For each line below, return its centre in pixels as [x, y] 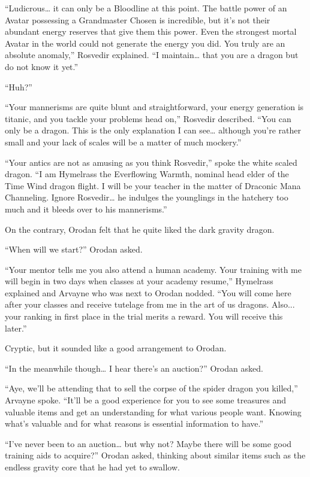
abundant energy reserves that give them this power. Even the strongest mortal [151, 31]
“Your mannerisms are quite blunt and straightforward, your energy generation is [154, 107]
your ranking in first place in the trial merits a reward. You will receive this [144, 316]
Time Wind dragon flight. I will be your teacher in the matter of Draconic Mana [153, 185]
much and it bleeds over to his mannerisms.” [86, 209]
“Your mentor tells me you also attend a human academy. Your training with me [153, 269]
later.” [16, 328]
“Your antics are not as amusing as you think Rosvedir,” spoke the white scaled [151, 162]
